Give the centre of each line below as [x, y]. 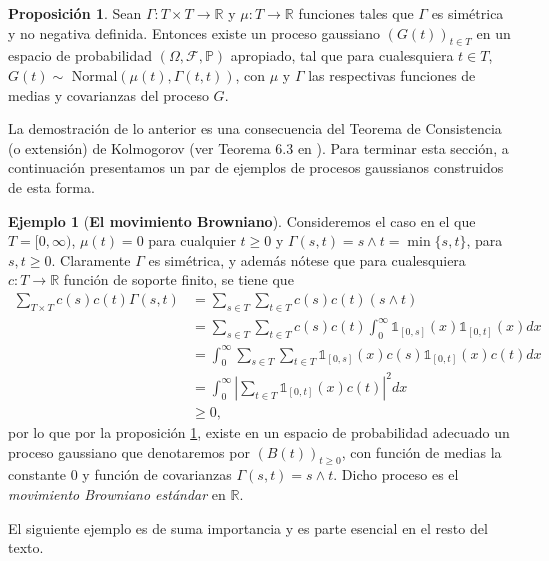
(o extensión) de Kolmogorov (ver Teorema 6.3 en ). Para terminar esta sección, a [258, 147]
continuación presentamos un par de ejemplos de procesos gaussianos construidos [256, 167]
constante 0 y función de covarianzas [120, 474]
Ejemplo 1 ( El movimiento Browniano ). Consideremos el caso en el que [242, 220]
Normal [94, 74]
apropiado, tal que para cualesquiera [342, 55]
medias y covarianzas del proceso [108, 94]
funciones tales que [356, 13]
